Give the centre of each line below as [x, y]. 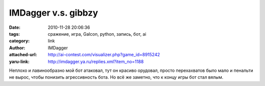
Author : [17, 48]
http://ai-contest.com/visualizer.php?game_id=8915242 [104, 55]
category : [19, 41]
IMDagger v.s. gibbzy [53, 13]
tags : [14, 34]
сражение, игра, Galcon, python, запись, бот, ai [97, 34]
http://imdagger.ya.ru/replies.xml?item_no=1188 [96, 62]
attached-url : [23, 55]
